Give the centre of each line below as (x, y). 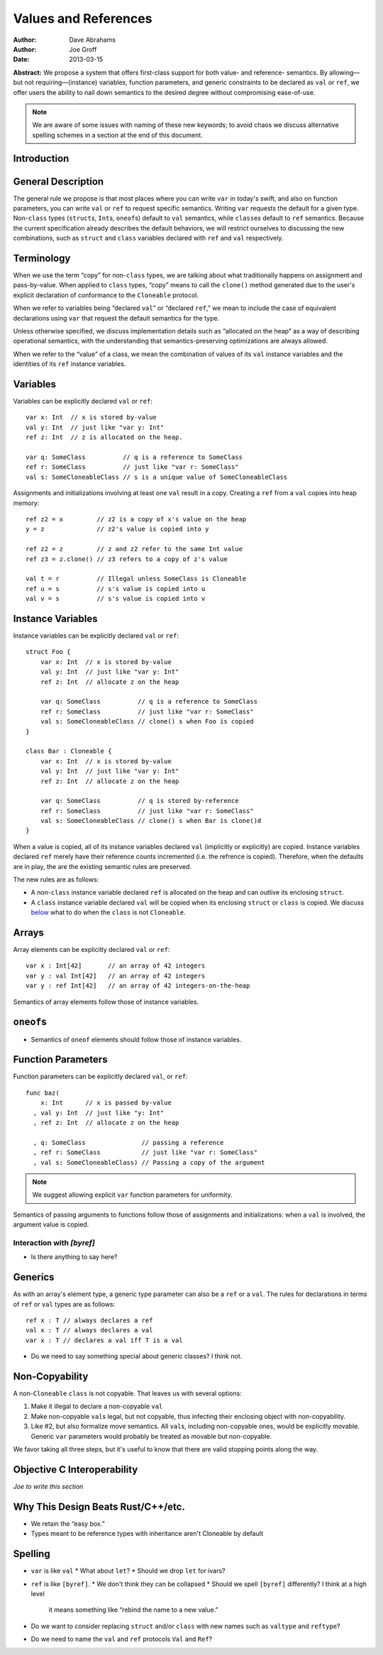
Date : (21, 60)
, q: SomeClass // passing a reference (128, 1142)
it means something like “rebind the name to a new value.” (134, 1610)
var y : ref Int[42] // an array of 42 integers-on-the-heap (138, 986)
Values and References (83, 18)
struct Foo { (48, 652)
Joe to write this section (48, 1486)
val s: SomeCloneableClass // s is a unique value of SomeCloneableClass (157, 477)
